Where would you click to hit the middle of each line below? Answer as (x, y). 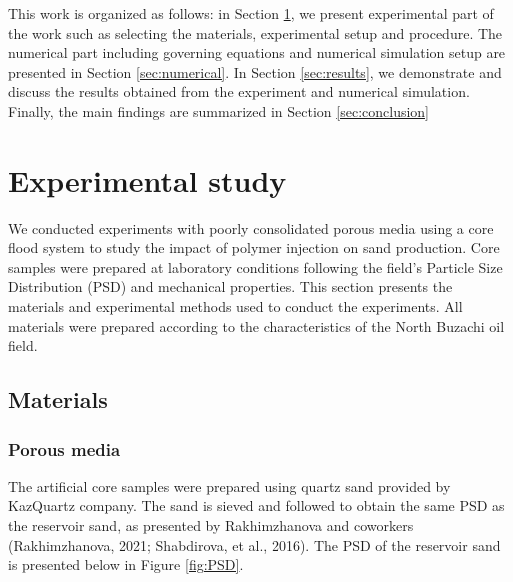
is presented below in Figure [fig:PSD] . (126, 564)
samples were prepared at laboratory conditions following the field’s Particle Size (255, 266)
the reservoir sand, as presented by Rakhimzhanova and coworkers (211, 525)
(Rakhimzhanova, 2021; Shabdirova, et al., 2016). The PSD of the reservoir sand (254, 544)
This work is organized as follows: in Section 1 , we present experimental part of (251, 13)
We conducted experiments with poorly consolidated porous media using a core (251, 227)
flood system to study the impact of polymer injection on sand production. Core (254, 247)
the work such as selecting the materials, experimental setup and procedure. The (255, 32)
